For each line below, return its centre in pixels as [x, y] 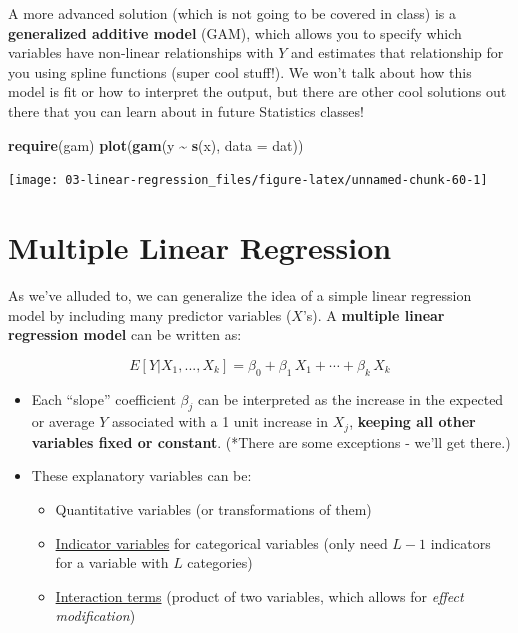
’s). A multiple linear [373, 314]
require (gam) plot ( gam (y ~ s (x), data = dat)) [156, 144]
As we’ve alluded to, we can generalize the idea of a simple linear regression [240, 294]
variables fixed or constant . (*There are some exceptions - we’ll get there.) [271, 441]
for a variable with [112, 562]
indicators [460, 542]
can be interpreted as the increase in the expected [351, 398]
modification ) [95, 615]
